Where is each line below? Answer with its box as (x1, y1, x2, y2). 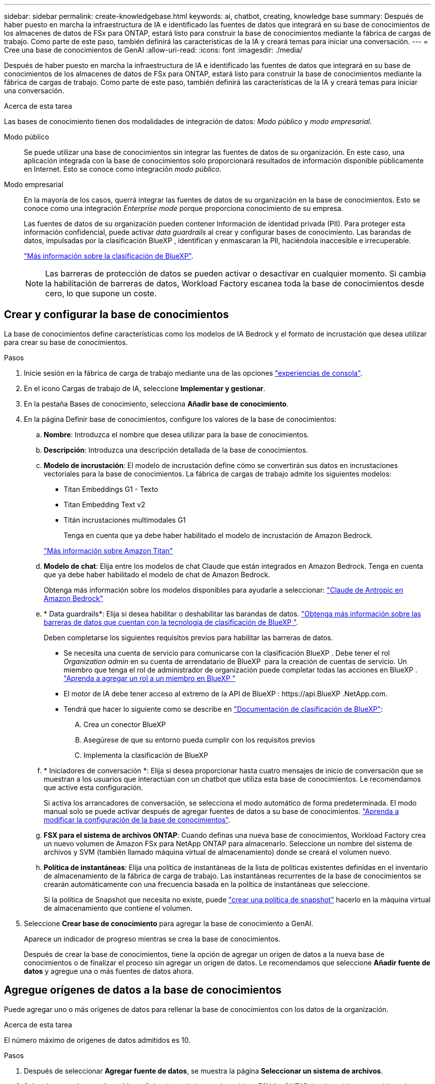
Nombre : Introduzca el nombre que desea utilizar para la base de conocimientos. (44, 430, 309, 439)
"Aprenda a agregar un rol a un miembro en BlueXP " (64, 674, 236, 682)
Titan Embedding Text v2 (64, 500, 145, 509)
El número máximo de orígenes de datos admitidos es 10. (4, 1035, 191, 1044)
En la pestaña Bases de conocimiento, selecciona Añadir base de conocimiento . (24, 399, 289, 408)
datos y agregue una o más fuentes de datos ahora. (24, 966, 194, 975)
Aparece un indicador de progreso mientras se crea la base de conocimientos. (24, 934, 281, 943)
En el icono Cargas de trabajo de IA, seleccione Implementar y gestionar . (24, 384, 266, 393)
